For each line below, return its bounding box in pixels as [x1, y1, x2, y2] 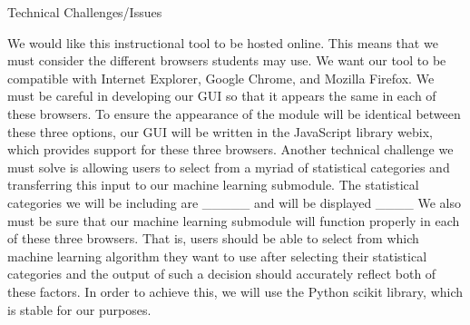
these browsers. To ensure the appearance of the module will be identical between [7, 103, 461, 123]
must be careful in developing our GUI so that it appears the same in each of [7, 86, 436, 105]
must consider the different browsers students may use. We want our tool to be [7, 51, 446, 70]
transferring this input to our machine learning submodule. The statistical [7, 175, 419, 194]
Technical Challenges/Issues [7, 3, 162, 21]
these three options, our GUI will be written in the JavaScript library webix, [7, 122, 433, 141]
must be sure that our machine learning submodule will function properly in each [7, 211, 460, 230]
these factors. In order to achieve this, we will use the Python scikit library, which [7, 281, 464, 300]
